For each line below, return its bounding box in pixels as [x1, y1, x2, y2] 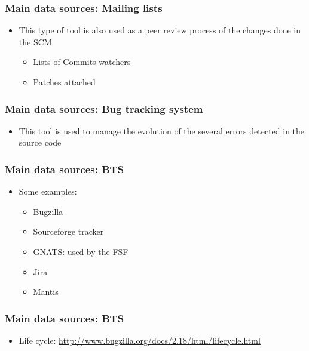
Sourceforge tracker [33, 225, 104, 238]
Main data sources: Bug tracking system [5, 101, 203, 116]
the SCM [19, 35, 52, 48]
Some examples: [19, 185, 77, 198]
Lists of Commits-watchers [33, 56, 131, 68]
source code [19, 136, 62, 149]
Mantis [33, 285, 59, 298]
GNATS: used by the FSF [33, 245, 129, 257]
